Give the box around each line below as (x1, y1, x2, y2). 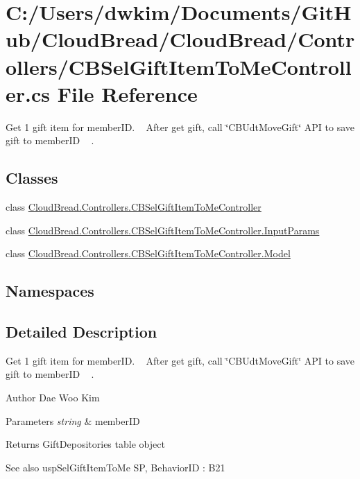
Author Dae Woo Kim (6, 390, 100, 405)
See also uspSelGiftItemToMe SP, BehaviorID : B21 (6, 460, 225, 474)
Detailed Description (6, 321, 157, 342)
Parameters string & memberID (6, 413, 140, 428)
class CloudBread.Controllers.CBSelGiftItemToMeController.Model (6, 246, 291, 261)
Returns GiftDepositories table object (6, 437, 165, 451)
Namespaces (6, 280, 94, 302)
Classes (6, 167, 58, 189)
